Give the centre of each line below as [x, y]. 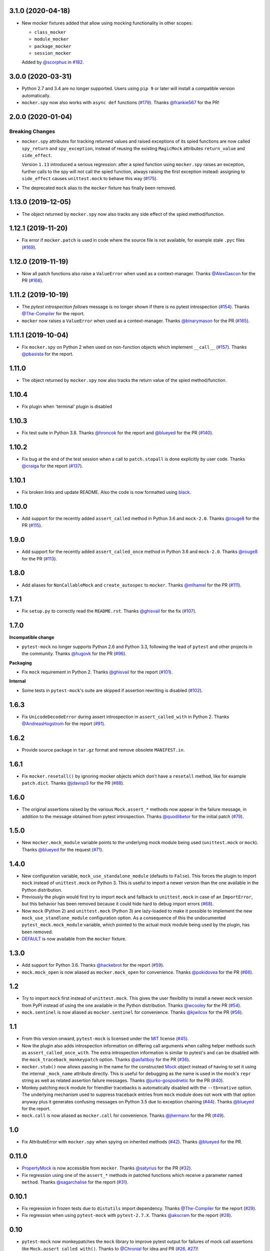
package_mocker [53, 46]
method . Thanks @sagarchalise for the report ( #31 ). [75, 1182]
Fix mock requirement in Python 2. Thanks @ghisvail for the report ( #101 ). [97, 672]
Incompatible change [32, 638]
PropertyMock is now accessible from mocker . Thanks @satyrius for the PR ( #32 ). [107, 1168]
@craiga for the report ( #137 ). [52, 466]
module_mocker [51, 39]
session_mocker [53, 53]
